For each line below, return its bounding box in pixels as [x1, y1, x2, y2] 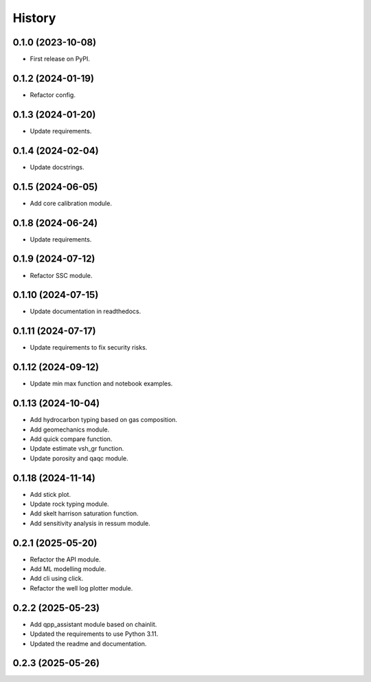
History [12, 10, 56, 25]
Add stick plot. [30, 490, 71, 498]
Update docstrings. [30, 162, 85, 171]
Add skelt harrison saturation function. [30, 509, 139, 518]
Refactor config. [30, 90, 76, 99]
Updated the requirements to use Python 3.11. [30, 630, 159, 638]
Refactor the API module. [30, 555, 101, 564]
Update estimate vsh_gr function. [30, 445, 124, 453]
